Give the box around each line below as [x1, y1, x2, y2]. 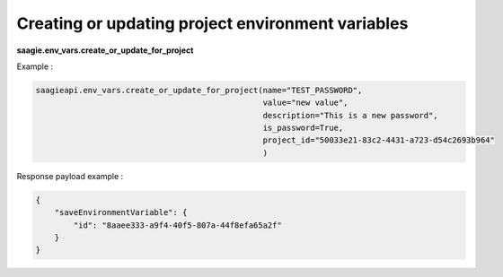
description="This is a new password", [262, 110, 439, 120]
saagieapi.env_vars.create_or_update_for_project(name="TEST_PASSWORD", [35, 85, 363, 95]
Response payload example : [16, 170, 124, 181]
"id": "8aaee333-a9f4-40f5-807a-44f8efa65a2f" [73, 220, 282, 230]
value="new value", [262, 98, 349, 108]
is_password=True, [262, 123, 344, 134]
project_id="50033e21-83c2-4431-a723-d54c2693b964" [262, 135, 496, 145]
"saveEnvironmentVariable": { [54, 207, 188, 218]
